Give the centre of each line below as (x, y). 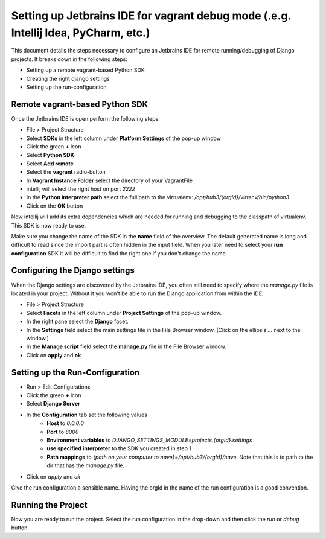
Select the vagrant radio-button (66, 172)
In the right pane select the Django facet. (78, 321)
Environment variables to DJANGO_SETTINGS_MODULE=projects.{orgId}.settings (150, 440)
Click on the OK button (55, 206)
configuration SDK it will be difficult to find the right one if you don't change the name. (119, 253)
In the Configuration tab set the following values (87, 415)
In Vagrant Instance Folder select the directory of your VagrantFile (110, 180)
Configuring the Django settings (73, 271)
